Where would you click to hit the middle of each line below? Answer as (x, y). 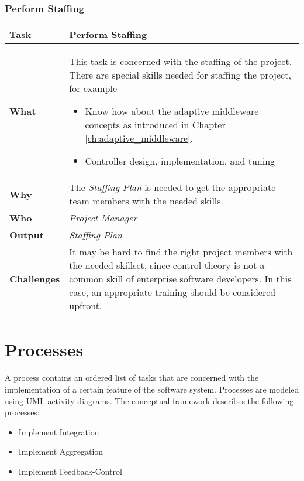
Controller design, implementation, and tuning (180, 161)
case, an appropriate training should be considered (172, 292)
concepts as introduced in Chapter (155, 125)
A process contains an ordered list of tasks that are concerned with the (132, 378)
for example (93, 88)
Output (27, 235)
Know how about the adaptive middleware (172, 111)
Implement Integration (59, 431)
